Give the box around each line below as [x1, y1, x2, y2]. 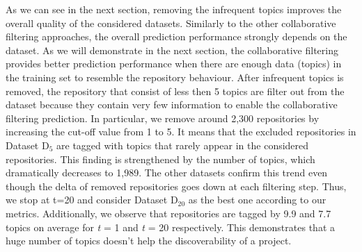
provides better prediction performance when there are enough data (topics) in [6, 56, 342, 71]
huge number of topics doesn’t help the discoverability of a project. [6, 233, 292, 248]
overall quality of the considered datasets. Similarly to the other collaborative [6, 15, 336, 30]
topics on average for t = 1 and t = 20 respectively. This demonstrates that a [6, 219, 335, 234]
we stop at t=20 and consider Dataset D [6, 192, 178, 207]
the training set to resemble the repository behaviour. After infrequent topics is [6, 69, 344, 84]
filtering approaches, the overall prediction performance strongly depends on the [6, 29, 347, 44]
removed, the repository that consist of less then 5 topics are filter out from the [6, 83, 345, 98]
